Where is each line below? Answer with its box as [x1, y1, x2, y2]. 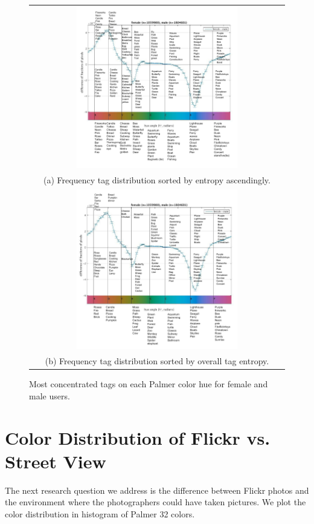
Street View [5, 448, 106, 473]
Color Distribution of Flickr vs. [5, 425, 271, 450]
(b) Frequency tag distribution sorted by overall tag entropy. [45, 355, 269, 367]
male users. [29, 389, 70, 402]
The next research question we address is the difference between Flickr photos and [5, 483, 309, 496]
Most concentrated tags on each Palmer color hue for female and [29, 378, 268, 390]
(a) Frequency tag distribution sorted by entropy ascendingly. [43, 174, 271, 186]
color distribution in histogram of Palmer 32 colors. [5, 508, 195, 520]
